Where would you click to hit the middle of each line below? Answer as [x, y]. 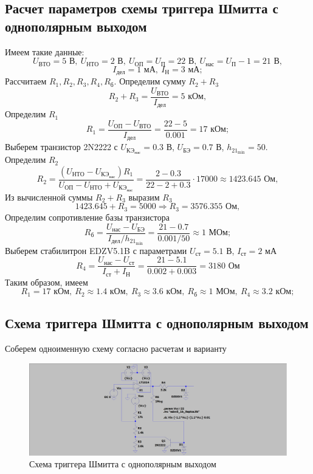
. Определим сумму [150, 81]
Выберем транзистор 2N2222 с [61, 147]
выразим [144, 197]
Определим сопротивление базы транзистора [87, 217]
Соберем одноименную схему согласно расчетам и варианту [116, 349]
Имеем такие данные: [45, 51]
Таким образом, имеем [46, 282]
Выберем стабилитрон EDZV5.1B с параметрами [96, 250]
